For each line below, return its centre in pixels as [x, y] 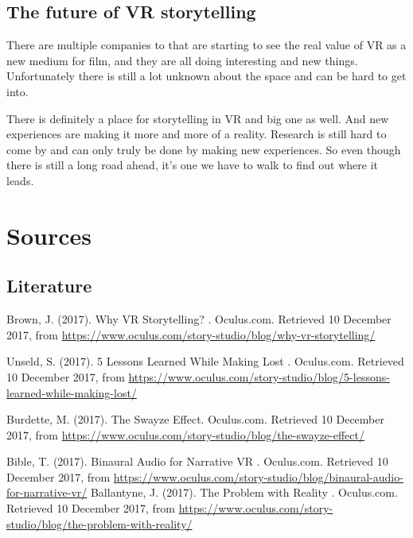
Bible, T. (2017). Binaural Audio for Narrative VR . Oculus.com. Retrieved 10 [197, 461]
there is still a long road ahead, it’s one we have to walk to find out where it [192, 165]
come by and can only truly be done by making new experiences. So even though [204, 149]
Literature [49, 286]
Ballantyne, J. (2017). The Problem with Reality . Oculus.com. [244, 492]
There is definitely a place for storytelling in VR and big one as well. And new [198, 118]
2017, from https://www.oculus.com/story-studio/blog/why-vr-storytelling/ [191, 334]
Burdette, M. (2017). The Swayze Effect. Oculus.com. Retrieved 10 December [195, 419]
